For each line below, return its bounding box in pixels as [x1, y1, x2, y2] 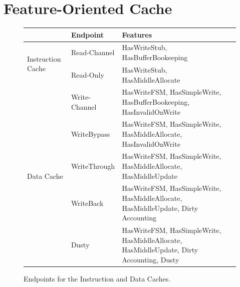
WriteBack [71, 197, 104, 208]
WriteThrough [71, 161, 115, 171]
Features [122, 29, 152, 40]
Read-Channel [71, 47, 115, 58]
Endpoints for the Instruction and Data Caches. [24, 273, 171, 283]
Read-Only [71, 69, 104, 80]
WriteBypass [71, 128, 110, 139]
